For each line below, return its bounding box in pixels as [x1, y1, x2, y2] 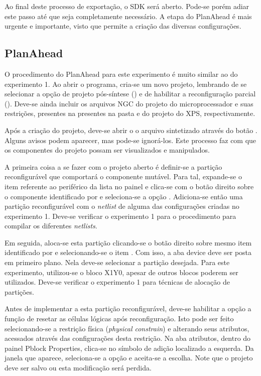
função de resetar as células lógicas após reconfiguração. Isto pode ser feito [5, 313, 234, 324]
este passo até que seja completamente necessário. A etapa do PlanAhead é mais [5, 11, 252, 21]
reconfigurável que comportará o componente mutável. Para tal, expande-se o [5, 171, 242, 182]
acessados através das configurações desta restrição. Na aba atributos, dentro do [5, 333, 251, 343]
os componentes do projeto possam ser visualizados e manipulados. [5, 145, 210, 155]
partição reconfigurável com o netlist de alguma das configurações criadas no [5, 201, 239, 211]
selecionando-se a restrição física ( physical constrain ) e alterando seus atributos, [5, 323, 249, 333]
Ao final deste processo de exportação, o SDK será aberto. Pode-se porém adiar [5, 1, 249, 11]
